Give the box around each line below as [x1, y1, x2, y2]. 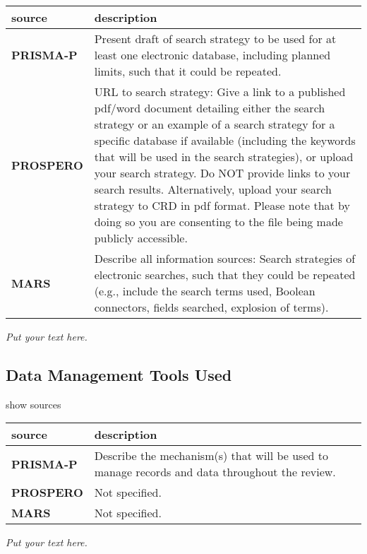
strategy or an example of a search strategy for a [94, 116, 335, 132]
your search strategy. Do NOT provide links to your [94, 165, 351, 181]
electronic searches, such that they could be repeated [94, 266, 356, 283]
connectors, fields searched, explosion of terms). [94, 299, 329, 315]
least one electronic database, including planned [94, 47, 331, 63]
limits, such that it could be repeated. [94, 63, 282, 79]
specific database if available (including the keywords [94, 132, 356, 148]
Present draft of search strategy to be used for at [94, 30, 337, 47]
